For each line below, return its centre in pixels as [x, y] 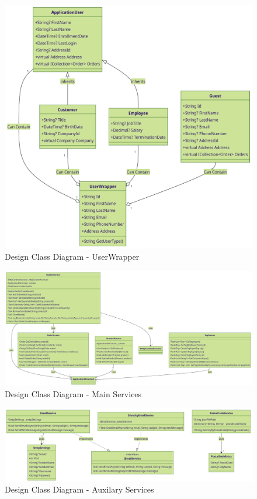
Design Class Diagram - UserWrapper [72, 257]
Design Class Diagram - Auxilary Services [79, 489]
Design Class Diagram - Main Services [73, 394]
